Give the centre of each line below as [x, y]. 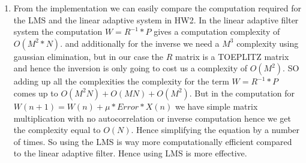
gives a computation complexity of [217, 31]
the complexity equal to [57, 130]
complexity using [268, 43]
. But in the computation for [242, 93]
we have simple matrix [216, 106]
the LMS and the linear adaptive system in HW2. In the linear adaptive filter [156, 19]
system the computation [58, 31]
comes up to [36, 93]
